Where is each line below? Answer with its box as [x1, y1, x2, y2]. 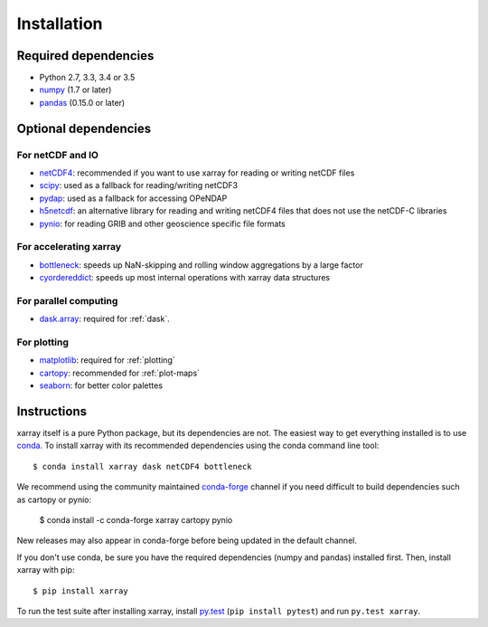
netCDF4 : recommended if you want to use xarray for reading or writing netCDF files [39, 167, 355, 178]
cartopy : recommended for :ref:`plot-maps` [39, 367, 201, 378]
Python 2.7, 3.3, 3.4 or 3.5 [39, 72, 136, 83]
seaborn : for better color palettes [39, 380, 163, 391]
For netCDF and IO [16, 148, 99, 161]
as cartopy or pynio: [16, 494, 92, 505]
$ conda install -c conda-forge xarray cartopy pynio [39, 515, 233, 526]
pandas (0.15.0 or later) [39, 97, 126, 108]
